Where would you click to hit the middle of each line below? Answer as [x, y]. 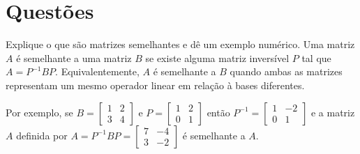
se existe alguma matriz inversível [217, 57]
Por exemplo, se [39, 112]
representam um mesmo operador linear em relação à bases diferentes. [155, 85]
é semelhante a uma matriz [74, 57]
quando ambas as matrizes [286, 71]
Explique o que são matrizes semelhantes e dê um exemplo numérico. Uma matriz [180, 44]
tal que [316, 57]
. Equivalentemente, [97, 71]
